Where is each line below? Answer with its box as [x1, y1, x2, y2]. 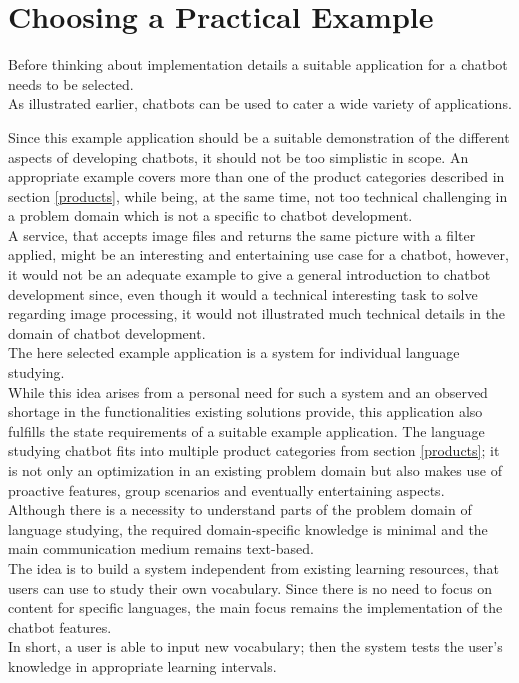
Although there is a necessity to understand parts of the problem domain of [8, 499, 472, 520]
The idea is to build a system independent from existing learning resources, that [8, 557, 500, 578]
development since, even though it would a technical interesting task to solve [8, 283, 478, 304]
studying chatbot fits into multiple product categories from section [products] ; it [8, 440, 500, 461]
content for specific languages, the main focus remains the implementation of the [8, 597, 503, 618]
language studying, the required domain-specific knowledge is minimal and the [8, 518, 488, 539]
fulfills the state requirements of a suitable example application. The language [8, 420, 485, 441]
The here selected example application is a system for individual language [8, 342, 460, 363]
